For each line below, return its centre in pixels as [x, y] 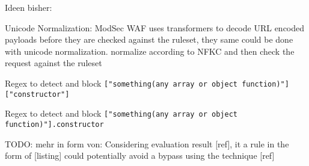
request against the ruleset [54, 63]
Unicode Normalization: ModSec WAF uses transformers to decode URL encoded [155, 27]
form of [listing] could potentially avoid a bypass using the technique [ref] [140, 155]
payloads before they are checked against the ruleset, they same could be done [149, 39]
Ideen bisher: [29, 7]
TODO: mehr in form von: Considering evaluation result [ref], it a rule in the [147, 143]
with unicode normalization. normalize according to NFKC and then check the [150, 51]
